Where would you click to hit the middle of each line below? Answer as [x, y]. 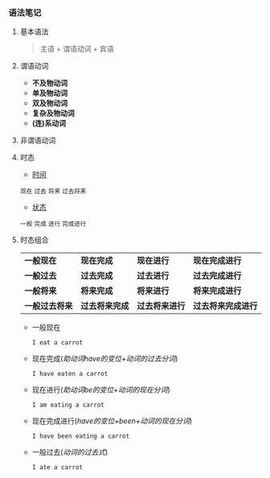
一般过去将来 [48, 306]
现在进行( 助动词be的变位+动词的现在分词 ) [101, 390]
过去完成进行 [217, 276]
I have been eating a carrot [81, 436]
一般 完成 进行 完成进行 [53, 224]
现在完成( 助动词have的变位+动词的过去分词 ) [105, 359]
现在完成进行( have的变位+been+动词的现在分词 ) [112, 421]
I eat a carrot [57, 343]
